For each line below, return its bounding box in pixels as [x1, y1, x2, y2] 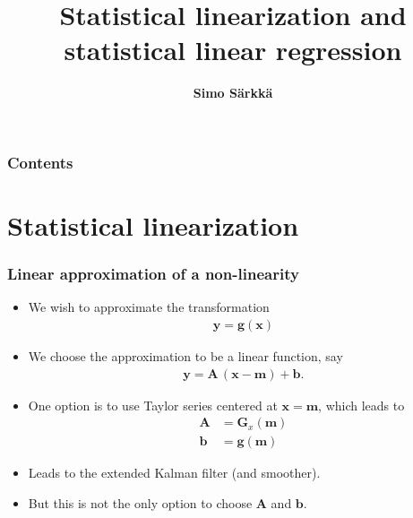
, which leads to [318, 395, 405, 414]
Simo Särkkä [193, 83, 273, 102]
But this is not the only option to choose [28, 493, 253, 512]
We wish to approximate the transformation [28, 298, 270, 316]
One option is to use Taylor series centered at [28, 395, 278, 414]
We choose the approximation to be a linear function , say [28, 347, 343, 366]
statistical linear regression [64, 31, 402, 68]
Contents [7, 151, 73, 173]
